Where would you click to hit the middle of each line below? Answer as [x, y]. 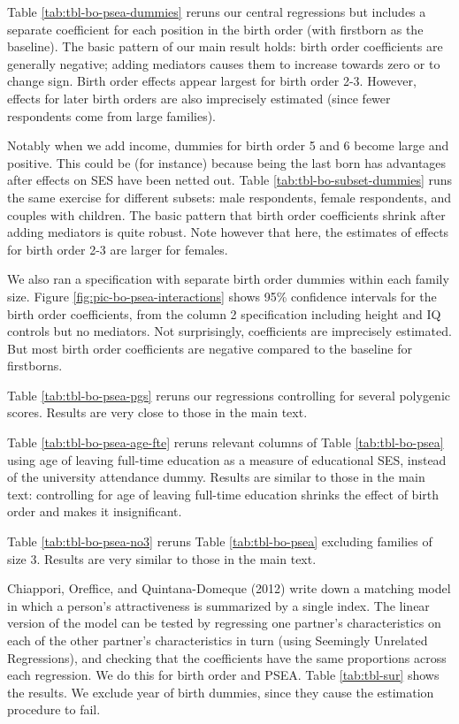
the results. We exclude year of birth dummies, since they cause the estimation [221, 692]
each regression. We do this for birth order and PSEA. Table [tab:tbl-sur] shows [223, 675]
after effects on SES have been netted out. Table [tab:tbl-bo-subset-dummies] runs [230, 180]
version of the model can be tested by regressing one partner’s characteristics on [224, 623]
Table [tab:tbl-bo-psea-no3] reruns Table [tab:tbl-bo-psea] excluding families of [220, 541]
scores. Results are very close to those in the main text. [157, 412]
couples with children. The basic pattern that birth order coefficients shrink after [226, 214]
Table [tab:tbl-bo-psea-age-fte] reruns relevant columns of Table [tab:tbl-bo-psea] [226, 442]
